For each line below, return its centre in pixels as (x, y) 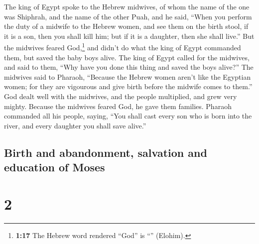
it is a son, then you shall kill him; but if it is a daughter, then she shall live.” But (129, 36)
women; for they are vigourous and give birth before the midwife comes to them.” (128, 86)
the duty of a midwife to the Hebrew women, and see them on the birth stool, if (126, 26)
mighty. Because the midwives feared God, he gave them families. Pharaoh (118, 106)
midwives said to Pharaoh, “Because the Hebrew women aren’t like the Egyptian (128, 76)
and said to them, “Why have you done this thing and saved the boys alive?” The (129, 67)
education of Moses (55, 167)
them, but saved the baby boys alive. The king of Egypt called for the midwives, (127, 57)
